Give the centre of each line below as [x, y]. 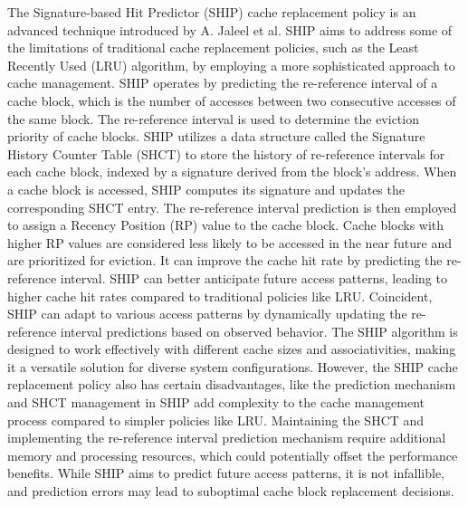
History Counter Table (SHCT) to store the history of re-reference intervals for [226, 153]
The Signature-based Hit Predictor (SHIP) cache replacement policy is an [212, 12]
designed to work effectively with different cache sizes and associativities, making [232, 349]
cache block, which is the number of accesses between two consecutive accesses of [232, 100]
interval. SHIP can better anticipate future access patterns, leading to [253, 277]
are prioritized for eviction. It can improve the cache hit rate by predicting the [225, 260]
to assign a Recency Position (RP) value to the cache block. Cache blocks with [226, 225]
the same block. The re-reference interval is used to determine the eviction [213, 118]
